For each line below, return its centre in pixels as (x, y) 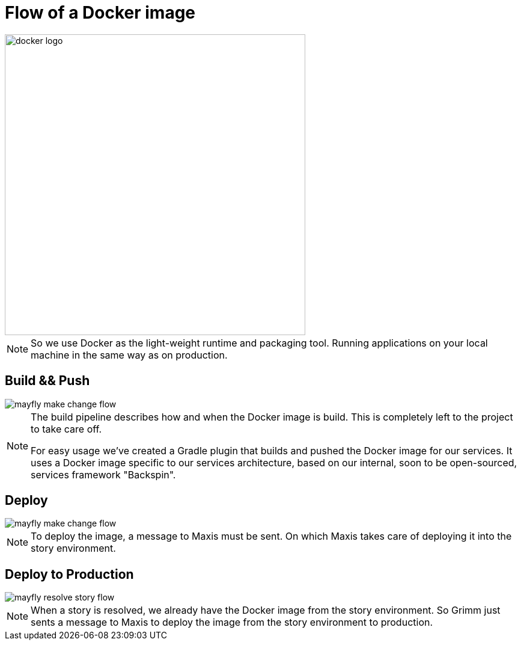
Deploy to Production (69, 574)
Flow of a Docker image (100, 13)
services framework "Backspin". (103, 474)
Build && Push (47, 381)
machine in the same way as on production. (129, 355)
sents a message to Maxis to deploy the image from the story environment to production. (232, 622)
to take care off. (66, 429)
